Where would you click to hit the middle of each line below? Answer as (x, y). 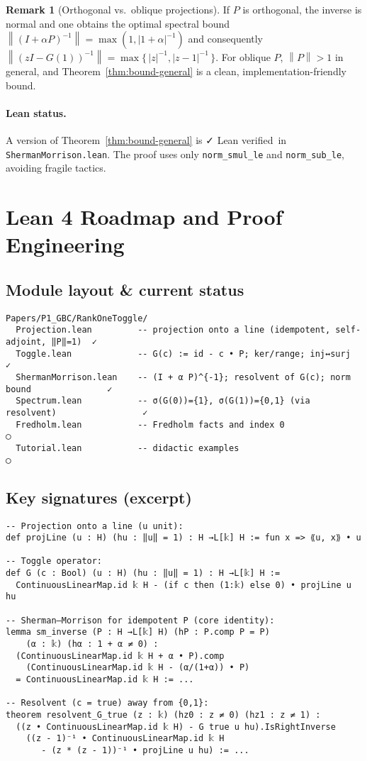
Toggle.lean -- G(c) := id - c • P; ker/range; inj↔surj (183, 354)
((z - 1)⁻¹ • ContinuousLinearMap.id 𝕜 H (125, 739)
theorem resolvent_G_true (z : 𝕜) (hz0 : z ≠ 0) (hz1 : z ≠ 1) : (163, 715)
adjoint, (26, 342)
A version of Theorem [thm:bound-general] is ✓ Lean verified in (146, 140)
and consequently (226, 39)
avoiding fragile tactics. (56, 168)
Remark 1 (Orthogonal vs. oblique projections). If (118, 9)
